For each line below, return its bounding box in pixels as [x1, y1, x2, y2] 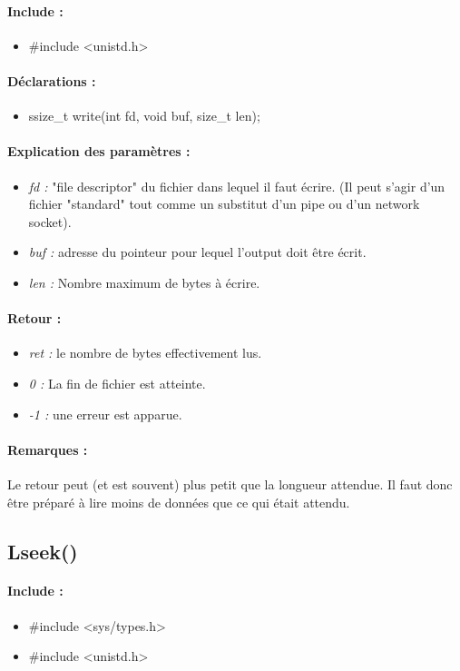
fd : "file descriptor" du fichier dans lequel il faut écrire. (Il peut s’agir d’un [28, 176, 445, 195]
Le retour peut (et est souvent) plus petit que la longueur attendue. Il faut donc [7, 474, 453, 493]
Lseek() [7, 537, 78, 565]
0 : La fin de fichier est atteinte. [28, 373, 206, 392]
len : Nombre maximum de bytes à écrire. [28, 272, 260, 291]
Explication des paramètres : [7, 142, 191, 161]
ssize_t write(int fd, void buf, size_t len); [28, 106, 260, 125]
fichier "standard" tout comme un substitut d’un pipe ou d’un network [28, 194, 420, 213]
